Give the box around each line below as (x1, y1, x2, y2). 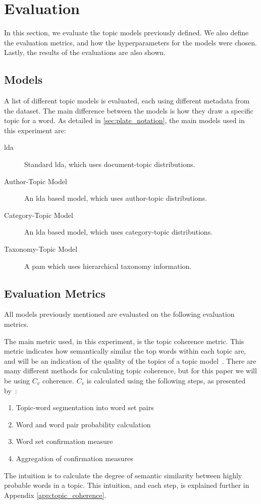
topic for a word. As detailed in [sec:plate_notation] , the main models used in (4, 115, 245, 126)
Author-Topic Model (4, 176, 67, 186)
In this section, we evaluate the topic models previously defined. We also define (4, 27, 249, 38)
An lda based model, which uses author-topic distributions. (24, 193, 207, 203)
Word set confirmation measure (16, 436, 113, 446)
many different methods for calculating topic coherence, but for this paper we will (4, 365, 257, 376)
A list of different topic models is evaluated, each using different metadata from (4, 95, 250, 106)
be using (4, 375, 30, 385)
